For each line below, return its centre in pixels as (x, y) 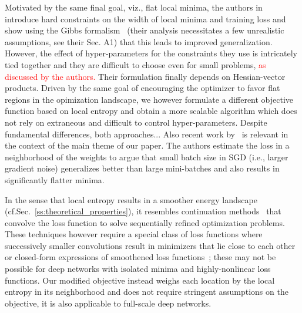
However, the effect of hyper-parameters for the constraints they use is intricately (151, 53)
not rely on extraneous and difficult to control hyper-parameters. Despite (136, 122)
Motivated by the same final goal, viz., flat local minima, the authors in (134, 7)
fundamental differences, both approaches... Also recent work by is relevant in (147, 134)
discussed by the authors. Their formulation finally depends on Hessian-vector (145, 76)
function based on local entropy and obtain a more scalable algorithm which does (151, 111)
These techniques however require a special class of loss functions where (134, 234)
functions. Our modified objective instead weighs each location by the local (140, 280)
